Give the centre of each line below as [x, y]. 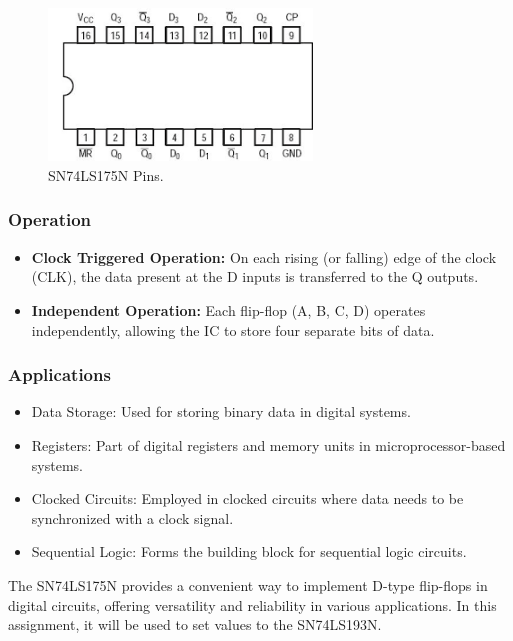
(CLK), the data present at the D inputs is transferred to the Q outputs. [255, 276]
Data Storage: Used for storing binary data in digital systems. [221, 411]
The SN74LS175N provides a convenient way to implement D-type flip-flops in [248, 584]
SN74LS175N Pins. [106, 174]
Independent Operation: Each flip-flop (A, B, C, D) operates [228, 309]
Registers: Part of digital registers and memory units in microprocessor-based [268, 444]
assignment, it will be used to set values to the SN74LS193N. [195, 624]
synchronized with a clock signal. [132, 517]
